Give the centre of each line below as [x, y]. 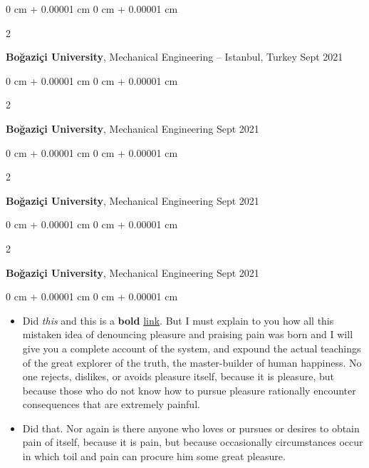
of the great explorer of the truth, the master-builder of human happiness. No [192, 362]
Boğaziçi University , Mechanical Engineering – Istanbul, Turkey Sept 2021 [175, 57]
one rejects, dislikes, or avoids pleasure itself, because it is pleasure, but [178, 376]
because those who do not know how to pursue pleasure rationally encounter [189, 390]
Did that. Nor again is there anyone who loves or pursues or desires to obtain [191, 428]
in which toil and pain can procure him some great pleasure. [154, 456]
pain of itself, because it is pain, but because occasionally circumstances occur [193, 442]
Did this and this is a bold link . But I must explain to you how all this [178, 320]
